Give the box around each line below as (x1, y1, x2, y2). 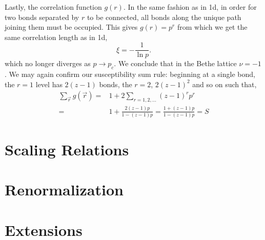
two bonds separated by (5, 11, 79, 22)
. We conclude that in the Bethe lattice (114, 58, 237, 69)
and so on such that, (192, 78, 257, 89)
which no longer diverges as (5, 58, 91, 69)
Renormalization (5, 179, 124, 200)
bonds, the (99, 78, 132, 89)
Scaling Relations (5, 139, 129, 160)
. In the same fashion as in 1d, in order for (123, 2, 257, 12)
